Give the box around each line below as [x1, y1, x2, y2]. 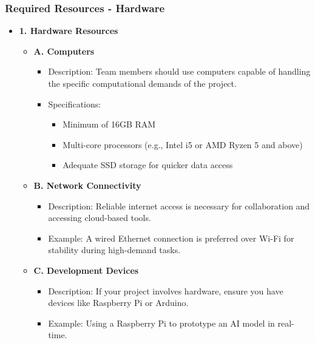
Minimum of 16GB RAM [63, 118, 156, 131]
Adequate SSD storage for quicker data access [63, 158, 233, 171]
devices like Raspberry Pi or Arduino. [48, 296, 189, 309]
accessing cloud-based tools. [48, 211, 151, 224]
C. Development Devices [33, 263, 139, 276]
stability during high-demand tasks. [48, 243, 181, 256]
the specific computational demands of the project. [48, 77, 237, 89]
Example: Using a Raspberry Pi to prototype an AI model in [48, 316, 275, 329]
